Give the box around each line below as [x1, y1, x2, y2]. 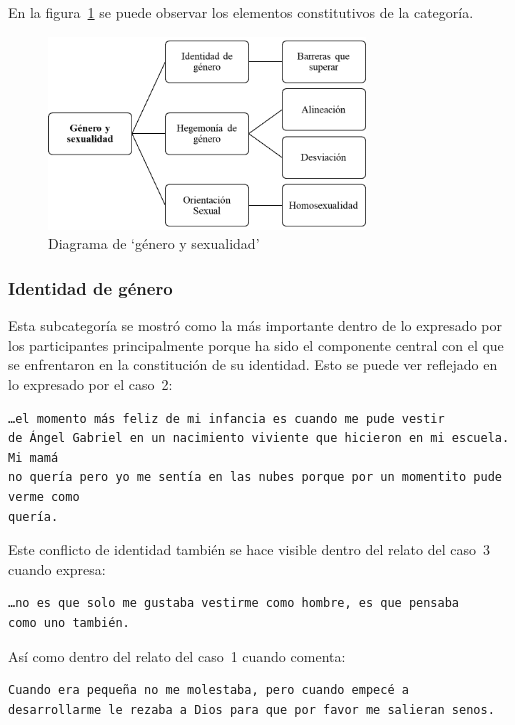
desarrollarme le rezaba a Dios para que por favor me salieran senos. [8, 702, 495, 717]
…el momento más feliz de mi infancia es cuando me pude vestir [8, 411, 445, 426]
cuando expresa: [8, 558, 106, 579]
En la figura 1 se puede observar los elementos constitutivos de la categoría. [8, 2, 474, 22]
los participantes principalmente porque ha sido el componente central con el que [8, 334, 504, 355]
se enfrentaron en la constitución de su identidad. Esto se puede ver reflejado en [8, 354, 498, 375]
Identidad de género [8, 275, 173, 300]
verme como [8, 489, 80, 504]
